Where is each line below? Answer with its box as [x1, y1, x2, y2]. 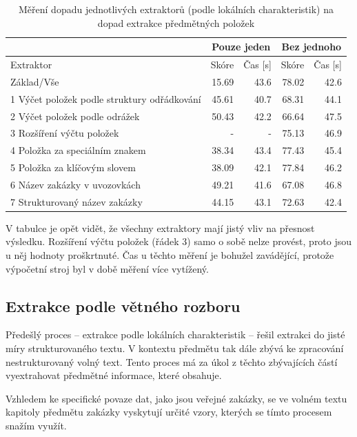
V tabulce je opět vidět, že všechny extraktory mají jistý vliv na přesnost [6, 220, 315, 235]
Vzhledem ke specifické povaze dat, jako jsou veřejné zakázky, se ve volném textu [6, 391, 347, 405]
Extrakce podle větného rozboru [6, 295, 241, 316]
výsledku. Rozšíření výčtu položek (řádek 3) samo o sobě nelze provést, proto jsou [6, 234, 352, 249]
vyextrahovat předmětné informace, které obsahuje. [6, 368, 222, 382]
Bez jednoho [281, 39, 342, 54]
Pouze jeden [212, 39, 271, 54]
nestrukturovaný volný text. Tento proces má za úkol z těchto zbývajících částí [6, 354, 338, 369]
